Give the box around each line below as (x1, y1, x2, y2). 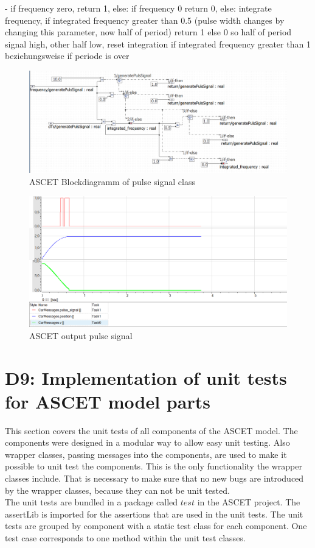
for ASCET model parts (5, 388, 210, 413)
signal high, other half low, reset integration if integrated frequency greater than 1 (5, 37, 311, 50)
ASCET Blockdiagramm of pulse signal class (29, 175, 195, 188)
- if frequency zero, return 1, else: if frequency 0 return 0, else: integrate (5, 2, 272, 14)
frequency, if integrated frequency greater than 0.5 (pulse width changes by (5, 13, 285, 26)
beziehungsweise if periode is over (5, 49, 130, 62)
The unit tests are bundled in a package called (5, 496, 178, 508)
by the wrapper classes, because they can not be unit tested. (5, 483, 230, 496)
